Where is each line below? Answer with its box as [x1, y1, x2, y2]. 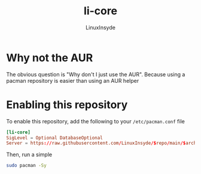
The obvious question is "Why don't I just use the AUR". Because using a [6, 70, 185, 78]
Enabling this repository [6, 98, 128, 111]
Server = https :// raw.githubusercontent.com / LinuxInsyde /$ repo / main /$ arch [6, 140, 197, 147]
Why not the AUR [6, 51, 93, 64]
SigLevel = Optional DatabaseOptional [6, 135, 103, 141]
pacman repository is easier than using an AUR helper [6, 77, 139, 84]
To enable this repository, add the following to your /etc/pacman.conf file [6, 117, 185, 125]
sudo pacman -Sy [6, 163, 47, 169]
